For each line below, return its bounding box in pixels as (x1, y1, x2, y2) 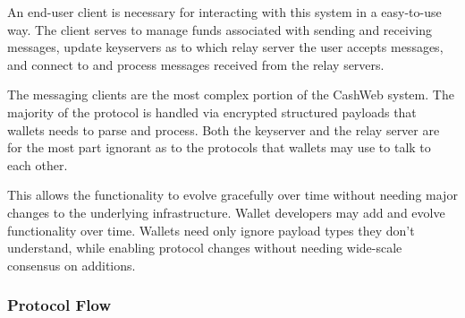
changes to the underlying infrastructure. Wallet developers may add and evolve (7, 202, 445, 221)
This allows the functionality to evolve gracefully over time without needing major (7, 185, 458, 204)
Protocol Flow (7, 294, 112, 316)
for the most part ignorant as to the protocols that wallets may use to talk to (7, 138, 431, 157)
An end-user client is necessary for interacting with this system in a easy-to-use (7, 3, 442, 21)
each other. (7, 155, 68, 174)
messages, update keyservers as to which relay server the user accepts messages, (7, 38, 444, 56)
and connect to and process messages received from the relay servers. (7, 55, 385, 73)
